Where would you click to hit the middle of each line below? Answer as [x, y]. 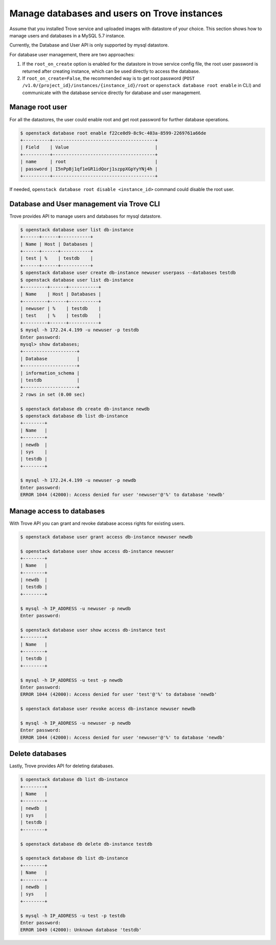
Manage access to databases [57, 511]
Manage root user [38, 107]
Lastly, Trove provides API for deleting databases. [62, 766]
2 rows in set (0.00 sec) [53, 394]
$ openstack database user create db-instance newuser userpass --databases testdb [128, 273]
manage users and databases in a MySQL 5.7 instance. [67, 35]
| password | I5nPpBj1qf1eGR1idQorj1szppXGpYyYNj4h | [89, 169]
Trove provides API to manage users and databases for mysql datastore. [86, 216]
